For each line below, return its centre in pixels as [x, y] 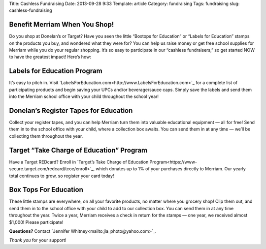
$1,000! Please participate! [36, 222]
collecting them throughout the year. [46, 136]
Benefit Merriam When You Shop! [62, 25]
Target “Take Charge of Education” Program [78, 150]
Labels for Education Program [56, 71]
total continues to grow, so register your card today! [62, 176]
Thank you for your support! [38, 240]
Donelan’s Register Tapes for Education [71, 110]
